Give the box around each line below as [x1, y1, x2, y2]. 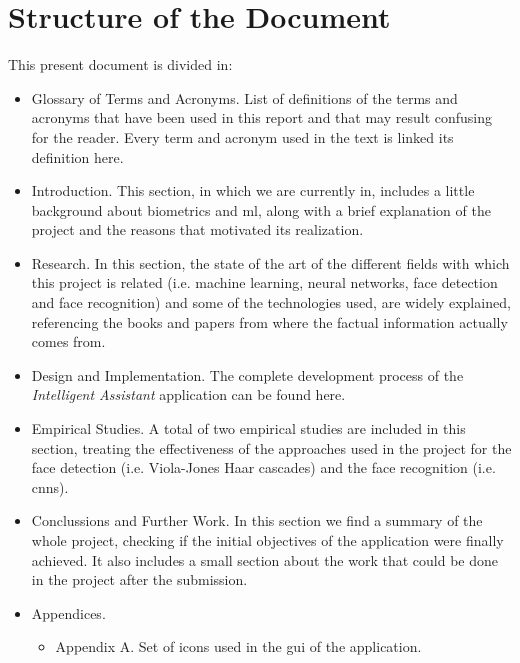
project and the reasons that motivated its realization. [31, 219, 364, 240]
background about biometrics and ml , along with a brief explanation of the [31, 199, 491, 220]
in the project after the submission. [31, 569, 248, 590]
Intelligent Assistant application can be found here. [31, 384, 346, 405]
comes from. [31, 331, 106, 352]
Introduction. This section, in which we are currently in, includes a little [31, 180, 475, 201]
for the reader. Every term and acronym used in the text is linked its [31, 126, 454, 147]
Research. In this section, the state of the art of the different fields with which [31, 252, 510, 273]
